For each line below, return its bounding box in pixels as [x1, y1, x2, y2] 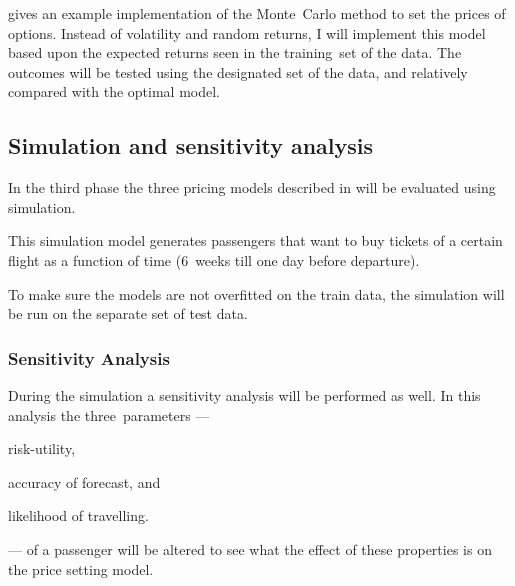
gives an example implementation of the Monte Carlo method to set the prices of [8, 3, 506, 23]
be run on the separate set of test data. [8, 303, 248, 324]
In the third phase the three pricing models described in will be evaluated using [8, 177, 496, 198]
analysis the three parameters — [8, 404, 210, 425]
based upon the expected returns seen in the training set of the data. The [8, 42, 462, 63]
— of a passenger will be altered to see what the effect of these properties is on [8, 538, 492, 559]
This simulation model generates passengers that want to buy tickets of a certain [8, 230, 503, 251]
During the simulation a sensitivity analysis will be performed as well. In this [8, 384, 481, 405]
